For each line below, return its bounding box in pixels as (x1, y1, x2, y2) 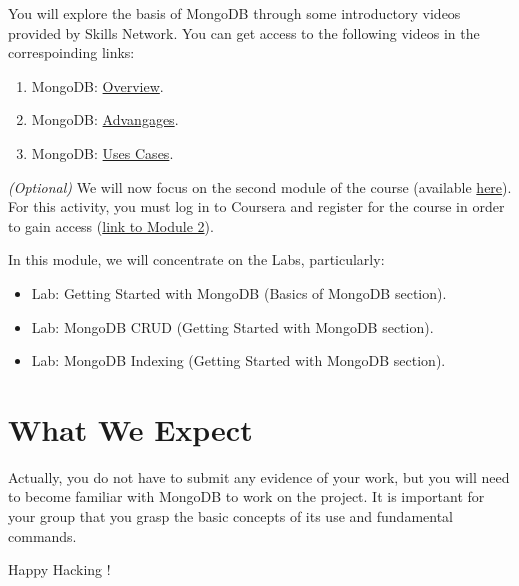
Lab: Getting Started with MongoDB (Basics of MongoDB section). (31, 282, 447, 303)
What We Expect (8, 408, 253, 449)
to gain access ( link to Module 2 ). (8, 215, 214, 236)
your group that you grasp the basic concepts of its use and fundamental (8, 506, 454, 527)
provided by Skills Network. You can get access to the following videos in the (8, 22, 480, 43)
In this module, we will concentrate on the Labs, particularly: (8, 249, 385, 270)
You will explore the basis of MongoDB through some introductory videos (8, 3, 461, 23)
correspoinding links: (8, 42, 135, 63)
